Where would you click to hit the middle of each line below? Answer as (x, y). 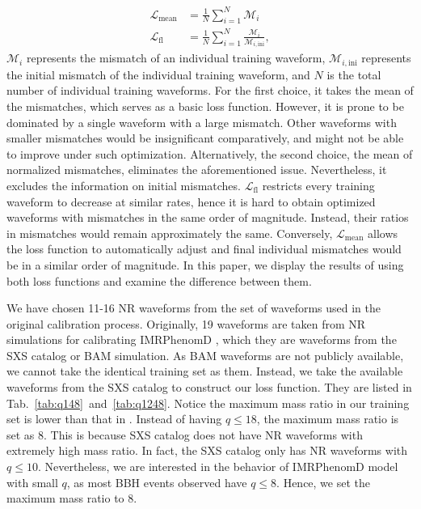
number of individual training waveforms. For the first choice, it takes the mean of (210, 90)
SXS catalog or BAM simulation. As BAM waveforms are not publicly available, (205, 355)
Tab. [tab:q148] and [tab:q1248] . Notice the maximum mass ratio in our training (208, 403)
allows (383, 233)
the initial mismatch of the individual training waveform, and (158, 74)
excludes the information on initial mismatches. (124, 185)
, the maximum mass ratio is (328, 419)
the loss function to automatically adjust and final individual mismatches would (204, 249)
